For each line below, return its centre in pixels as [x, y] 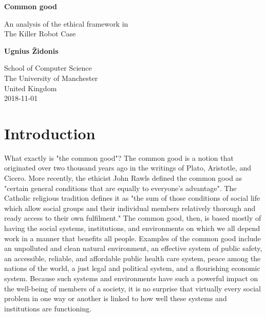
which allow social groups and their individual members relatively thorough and [130, 208]
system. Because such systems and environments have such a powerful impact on [131, 278]
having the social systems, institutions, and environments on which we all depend [132, 228]
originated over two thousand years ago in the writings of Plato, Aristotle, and [128, 168]
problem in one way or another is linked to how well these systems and [116, 298]
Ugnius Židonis [31, 50]
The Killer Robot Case [40, 34]
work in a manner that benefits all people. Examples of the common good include [132, 238]
